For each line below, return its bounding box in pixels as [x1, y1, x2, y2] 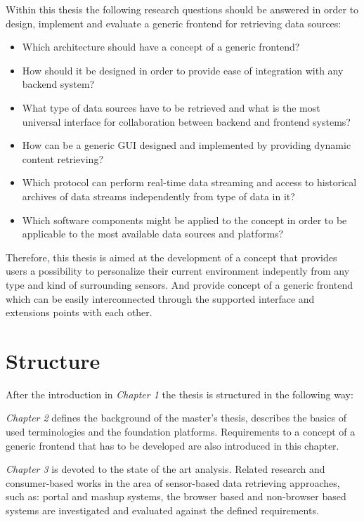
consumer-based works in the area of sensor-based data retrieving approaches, [6, 475, 340, 490]
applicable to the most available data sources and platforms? [22, 226, 284, 241]
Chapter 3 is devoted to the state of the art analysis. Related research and [6, 462, 325, 476]
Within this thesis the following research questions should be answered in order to [6, 2, 359, 16]
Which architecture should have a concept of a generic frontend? [22, 39, 300, 54]
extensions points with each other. [6, 305, 152, 320]
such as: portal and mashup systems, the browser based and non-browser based [6, 489, 346, 504]
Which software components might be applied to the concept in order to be [22, 212, 347, 227]
